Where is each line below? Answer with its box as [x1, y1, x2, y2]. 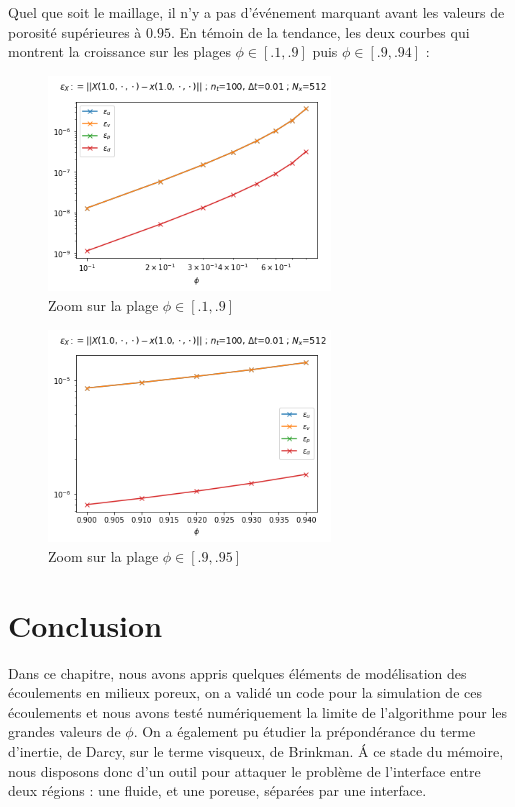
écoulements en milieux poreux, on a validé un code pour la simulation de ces [8, 682, 482, 703]
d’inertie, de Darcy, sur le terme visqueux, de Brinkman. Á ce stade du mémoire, [8, 741, 504, 762]
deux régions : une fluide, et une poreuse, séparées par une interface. [8, 780, 427, 801]
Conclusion [8, 604, 163, 645]
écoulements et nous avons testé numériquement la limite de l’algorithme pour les [8, 701, 507, 722]
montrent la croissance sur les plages [8, 41, 231, 62]
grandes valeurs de [8, 721, 121, 742]
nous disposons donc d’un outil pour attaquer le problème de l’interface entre [8, 760, 481, 781]
